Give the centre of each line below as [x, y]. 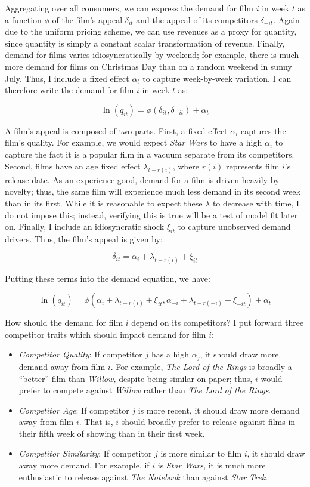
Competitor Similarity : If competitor [85, 453]
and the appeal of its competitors [197, 19]
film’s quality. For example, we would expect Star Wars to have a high [134, 142]
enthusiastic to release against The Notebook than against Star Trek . [143, 477]
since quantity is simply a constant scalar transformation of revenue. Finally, [145, 43]
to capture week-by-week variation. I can [217, 78]
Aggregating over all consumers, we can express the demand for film [129, 8]
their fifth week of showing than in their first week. [112, 433]
